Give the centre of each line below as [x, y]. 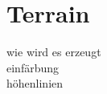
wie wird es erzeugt [54, 52]
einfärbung [33, 67]
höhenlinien [35, 83]
